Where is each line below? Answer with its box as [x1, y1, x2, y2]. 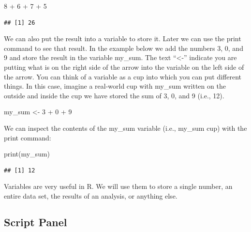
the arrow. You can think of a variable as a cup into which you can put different [4, 71, 242, 81]
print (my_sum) [4, 149, 50, 159]
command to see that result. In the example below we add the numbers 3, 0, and [4, 43, 243, 53]
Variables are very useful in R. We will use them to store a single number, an [4, 181, 233, 191]
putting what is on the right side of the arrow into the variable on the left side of [4, 62, 244, 72]
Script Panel [4, 214, 67, 229]
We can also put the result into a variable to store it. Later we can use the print [4, 33, 241, 44]
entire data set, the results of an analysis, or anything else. [4, 190, 177, 201]
